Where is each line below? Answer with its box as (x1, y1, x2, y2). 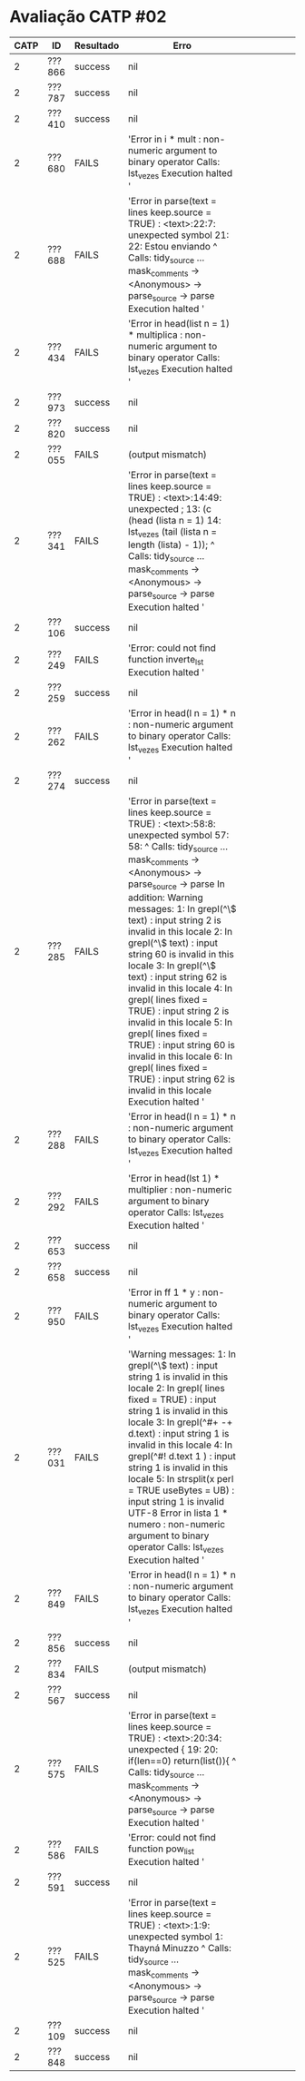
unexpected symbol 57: (128, 829, 230, 841)
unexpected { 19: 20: (128, 1742, 219, 1755)
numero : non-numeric (128, 1518, 225, 1531)
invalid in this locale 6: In (128, 1050, 233, 1063)
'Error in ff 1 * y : (128, 1286, 201, 1299)
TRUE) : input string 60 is (128, 1038, 236, 1051)
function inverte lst (128, 653, 204, 667)
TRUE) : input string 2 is (128, 1005, 230, 1017)
